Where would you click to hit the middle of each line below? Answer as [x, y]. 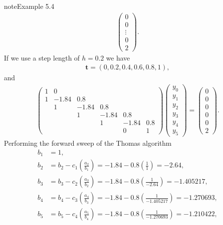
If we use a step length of [42, 57]
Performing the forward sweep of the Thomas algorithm [88, 143]
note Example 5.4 [29, 6]
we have [118, 57]
